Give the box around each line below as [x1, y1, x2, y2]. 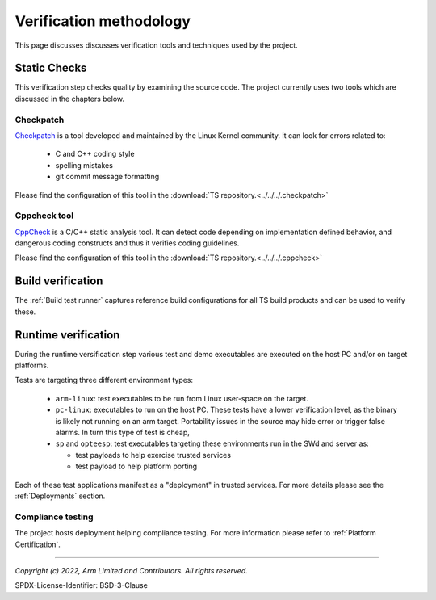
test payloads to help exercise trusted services [75, 450, 232, 459]
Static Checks [15, 61, 87, 75]
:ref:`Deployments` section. [15, 491, 106, 501]
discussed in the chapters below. [15, 94, 125, 103]
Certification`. [15, 539, 61, 549]
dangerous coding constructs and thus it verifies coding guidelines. [15, 238, 240, 248]
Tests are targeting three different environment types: [15, 376, 194, 385]
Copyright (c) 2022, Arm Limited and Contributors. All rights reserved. [15, 565, 248, 575]
